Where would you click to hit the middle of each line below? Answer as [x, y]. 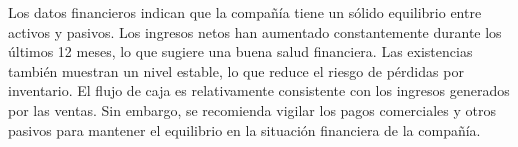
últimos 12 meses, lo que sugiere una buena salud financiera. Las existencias [240, 51]
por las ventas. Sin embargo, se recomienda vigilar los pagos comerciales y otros [252, 109]
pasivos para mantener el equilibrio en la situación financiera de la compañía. [244, 129]
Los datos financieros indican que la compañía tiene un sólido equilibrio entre [245, 12]
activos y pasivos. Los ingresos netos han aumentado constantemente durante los [255, 31]
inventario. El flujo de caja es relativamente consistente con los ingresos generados [259, 90]
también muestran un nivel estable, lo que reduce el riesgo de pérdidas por [236, 70]
